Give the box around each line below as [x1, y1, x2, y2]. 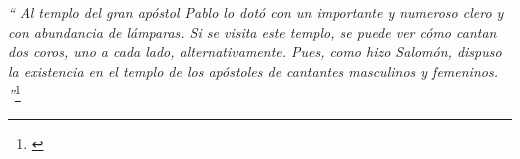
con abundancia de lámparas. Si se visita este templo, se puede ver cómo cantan [8, 21, 497, 42]
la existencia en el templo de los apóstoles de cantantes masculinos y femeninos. [8, 60, 498, 81]
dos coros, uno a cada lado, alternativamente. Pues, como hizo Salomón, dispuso [8, 41, 502, 62]
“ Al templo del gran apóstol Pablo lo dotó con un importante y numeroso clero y [8, 2, 504, 22]
